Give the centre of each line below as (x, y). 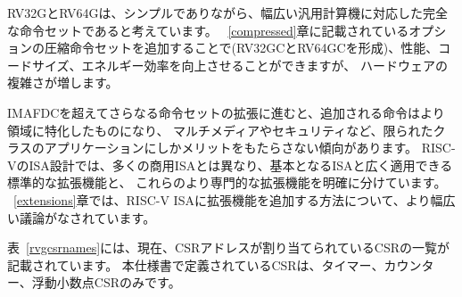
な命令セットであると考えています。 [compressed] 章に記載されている (208, 30)
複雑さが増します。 (63, 82)
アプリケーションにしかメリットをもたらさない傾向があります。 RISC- (250, 148)
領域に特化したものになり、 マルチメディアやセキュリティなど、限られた (220, 130)
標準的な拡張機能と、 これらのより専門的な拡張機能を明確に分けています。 (227, 182)
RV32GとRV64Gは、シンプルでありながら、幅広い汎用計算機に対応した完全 (227, 12)
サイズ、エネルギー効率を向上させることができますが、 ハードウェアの (239, 65)
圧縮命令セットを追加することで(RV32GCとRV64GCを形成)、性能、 (241, 48)
